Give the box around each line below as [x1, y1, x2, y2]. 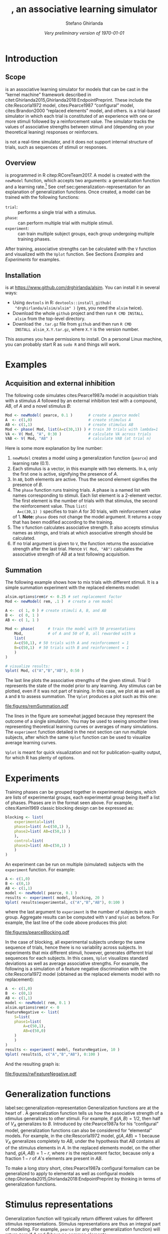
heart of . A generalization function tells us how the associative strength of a [5, 1110, 163, 1116]
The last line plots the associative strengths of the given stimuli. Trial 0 [5, 677, 151, 683]
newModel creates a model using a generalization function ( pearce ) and [12, 455, 157, 461]
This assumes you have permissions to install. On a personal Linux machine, [5, 336, 163, 342]
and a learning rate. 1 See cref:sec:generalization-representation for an [5, 183, 150, 190]
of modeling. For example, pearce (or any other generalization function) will [5, 1226, 160, 1232]
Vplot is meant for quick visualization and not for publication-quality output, [5, 749, 161, 755]
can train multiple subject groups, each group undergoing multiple [18, 230, 154, 237]
